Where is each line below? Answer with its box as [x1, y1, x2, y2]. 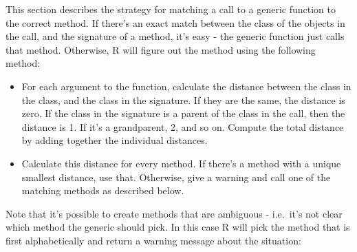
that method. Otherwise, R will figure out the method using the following [6, 42, 316, 56]
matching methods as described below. [21, 183, 184, 198]
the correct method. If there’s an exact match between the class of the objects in [6, 15, 345, 30]
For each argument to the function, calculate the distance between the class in [21, 78, 351, 93]
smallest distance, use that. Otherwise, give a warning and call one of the [21, 169, 331, 184]
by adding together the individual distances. [21, 133, 208, 147]
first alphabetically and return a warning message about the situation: [6, 233, 301, 247]
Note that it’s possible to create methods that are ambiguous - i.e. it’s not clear [6, 206, 343, 220]
